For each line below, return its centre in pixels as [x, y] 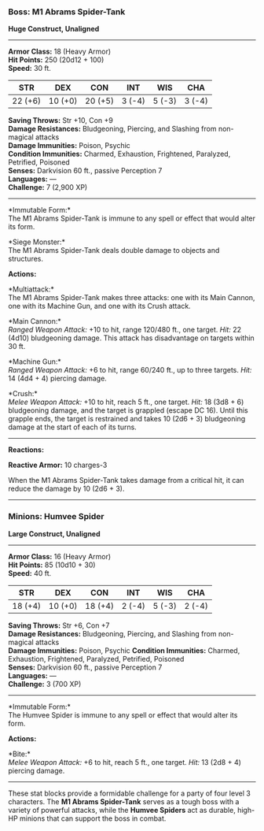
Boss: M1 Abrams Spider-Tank [67, 12]
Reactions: [26, 450]
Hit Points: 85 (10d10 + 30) [52, 565]
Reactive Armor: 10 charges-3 [58, 465]
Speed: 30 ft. [29, 69]
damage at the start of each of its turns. [73, 427]
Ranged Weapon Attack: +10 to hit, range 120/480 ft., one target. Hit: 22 [125, 330]
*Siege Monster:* [37, 242]
